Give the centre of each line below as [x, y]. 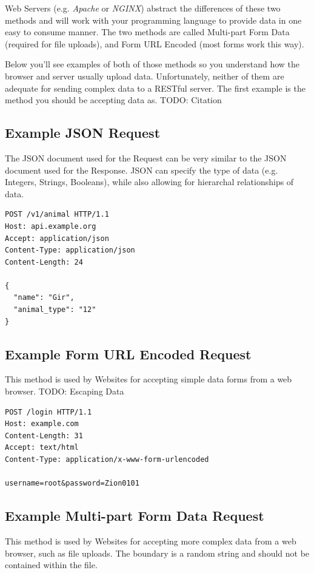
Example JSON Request [83, 133]
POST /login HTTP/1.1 [48, 412]
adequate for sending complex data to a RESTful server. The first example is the [155, 88]
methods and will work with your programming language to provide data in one [153, 20]
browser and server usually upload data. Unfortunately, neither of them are [145, 76]
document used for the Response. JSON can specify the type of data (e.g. [142, 170]
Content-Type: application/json [70, 250]
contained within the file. [51, 565]
